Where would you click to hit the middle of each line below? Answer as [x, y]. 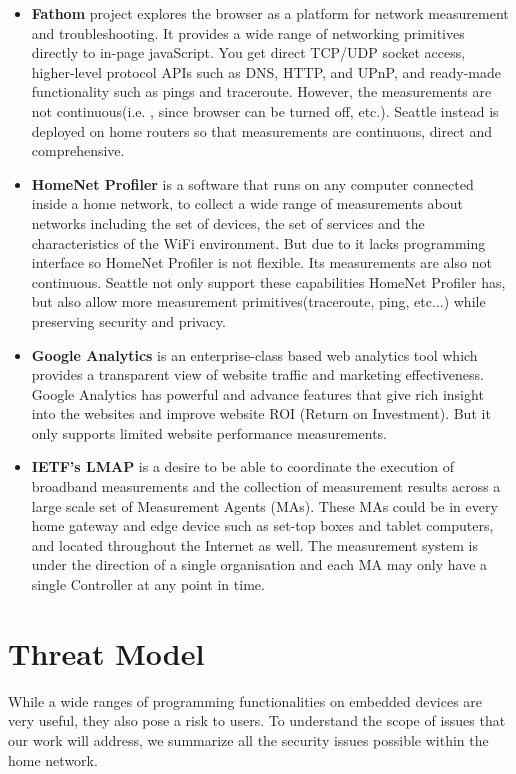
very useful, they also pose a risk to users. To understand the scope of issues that [257, 720]
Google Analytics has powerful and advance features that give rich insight [257, 393]
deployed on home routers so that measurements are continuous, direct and [262, 130]
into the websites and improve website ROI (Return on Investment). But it [261, 413]
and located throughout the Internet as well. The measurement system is [254, 544]
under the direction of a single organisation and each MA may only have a [259, 564]
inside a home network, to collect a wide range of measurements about [247, 203]
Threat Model [106, 652]
